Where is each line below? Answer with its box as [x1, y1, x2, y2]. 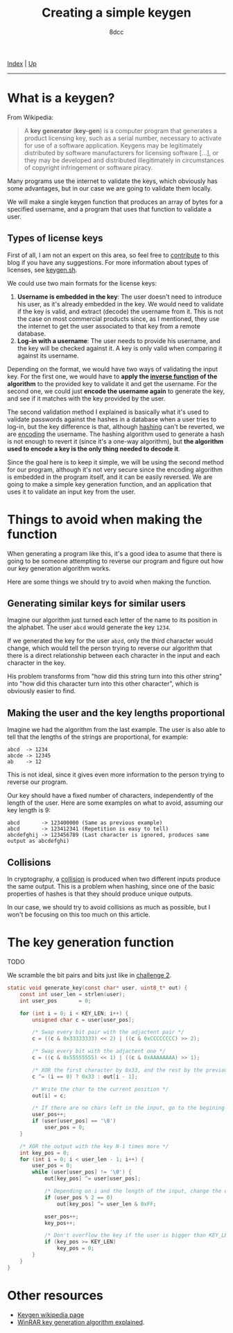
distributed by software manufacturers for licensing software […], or [24, 148, 219, 157]
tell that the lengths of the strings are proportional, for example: [7, 733, 189, 741]
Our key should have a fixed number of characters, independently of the [7, 792, 214, 800]
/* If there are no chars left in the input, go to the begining [32, 1104, 225, 1112]
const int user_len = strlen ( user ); [19, 991, 126, 997]
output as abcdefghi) [7, 837, 70, 845]
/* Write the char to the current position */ [32, 1086, 169, 1092]
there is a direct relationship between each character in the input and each [7, 652, 221, 660]
